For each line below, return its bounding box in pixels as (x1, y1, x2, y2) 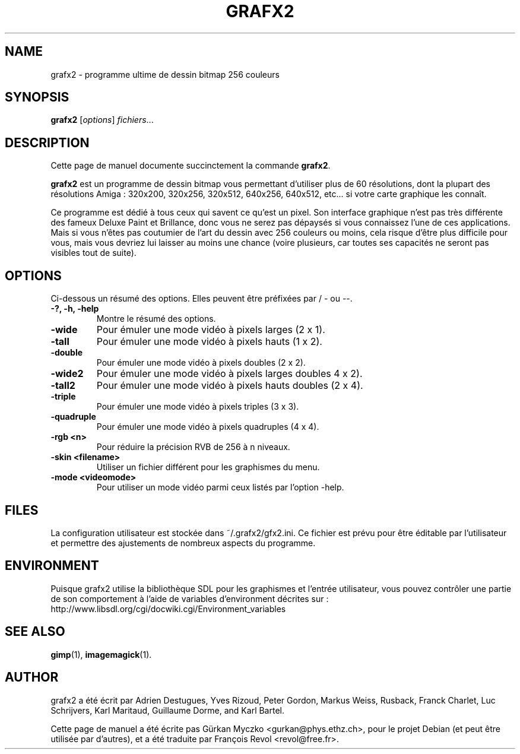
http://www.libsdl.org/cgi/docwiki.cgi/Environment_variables (50, 603, 286, 614)
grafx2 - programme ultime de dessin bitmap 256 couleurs (50, 69, 280, 80)
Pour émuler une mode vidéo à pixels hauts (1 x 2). (96, 335, 322, 348)
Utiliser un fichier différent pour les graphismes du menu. (96, 462, 320, 473)
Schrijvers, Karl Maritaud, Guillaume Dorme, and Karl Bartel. (50, 705, 284, 715)
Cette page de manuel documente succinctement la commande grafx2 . (50, 160, 331, 171)
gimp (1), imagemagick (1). (50, 649, 152, 660)
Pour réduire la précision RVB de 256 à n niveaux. (96, 442, 290, 452)
